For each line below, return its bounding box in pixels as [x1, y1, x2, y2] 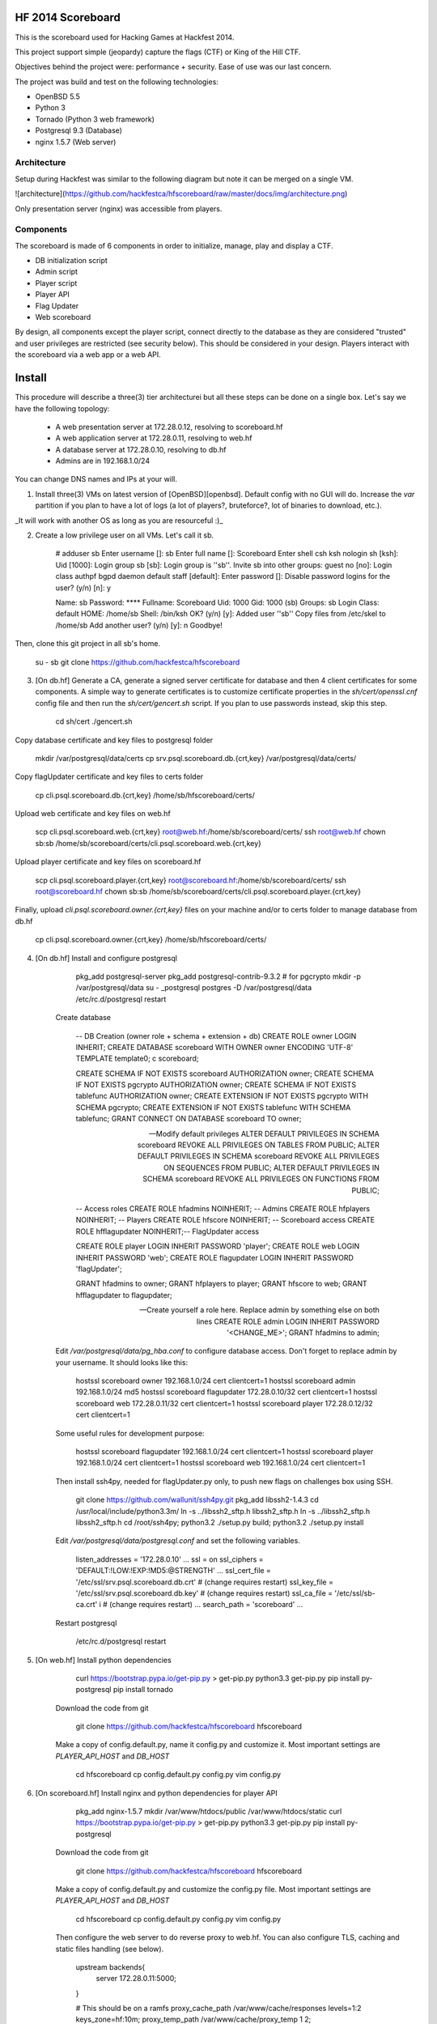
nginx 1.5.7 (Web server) [35, 137, 117, 147]
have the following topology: [15, 403, 110, 413]
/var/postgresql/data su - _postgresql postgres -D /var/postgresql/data [75, 983, 312, 993]
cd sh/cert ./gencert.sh [55, 716, 133, 726]
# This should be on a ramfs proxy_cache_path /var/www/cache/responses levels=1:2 [75, 2004, 362, 2013]
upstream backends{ [75, 1962, 146, 1971]
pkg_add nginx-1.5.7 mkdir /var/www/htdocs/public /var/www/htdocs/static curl [75, 1806, 342, 1817]
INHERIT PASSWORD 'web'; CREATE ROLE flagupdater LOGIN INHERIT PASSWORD [75, 1252, 354, 1262]
